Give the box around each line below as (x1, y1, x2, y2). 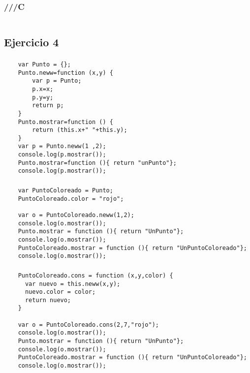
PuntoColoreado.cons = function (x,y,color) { (18, 272, 173, 279)
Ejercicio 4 (4, 34, 59, 49)
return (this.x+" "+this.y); (32, 126, 127, 134)
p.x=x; (32, 85, 54, 93)
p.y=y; (32, 93, 54, 101)
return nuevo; (25, 296, 71, 304)
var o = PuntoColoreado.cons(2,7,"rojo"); (18, 321, 159, 328)
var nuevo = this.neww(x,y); (25, 280, 121, 287)
